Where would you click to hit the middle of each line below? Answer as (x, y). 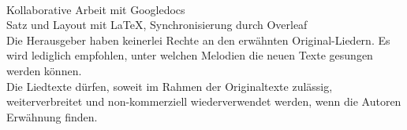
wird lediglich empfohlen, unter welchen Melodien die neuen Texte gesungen (190, 55)
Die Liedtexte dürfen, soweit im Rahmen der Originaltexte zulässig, (170, 86)
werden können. (44, 70)
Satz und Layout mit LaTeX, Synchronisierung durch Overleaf (157, 25)
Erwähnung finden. (52, 116)
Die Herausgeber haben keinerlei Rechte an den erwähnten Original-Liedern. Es (198, 40)
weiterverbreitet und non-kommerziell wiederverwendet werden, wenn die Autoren (204, 101)
